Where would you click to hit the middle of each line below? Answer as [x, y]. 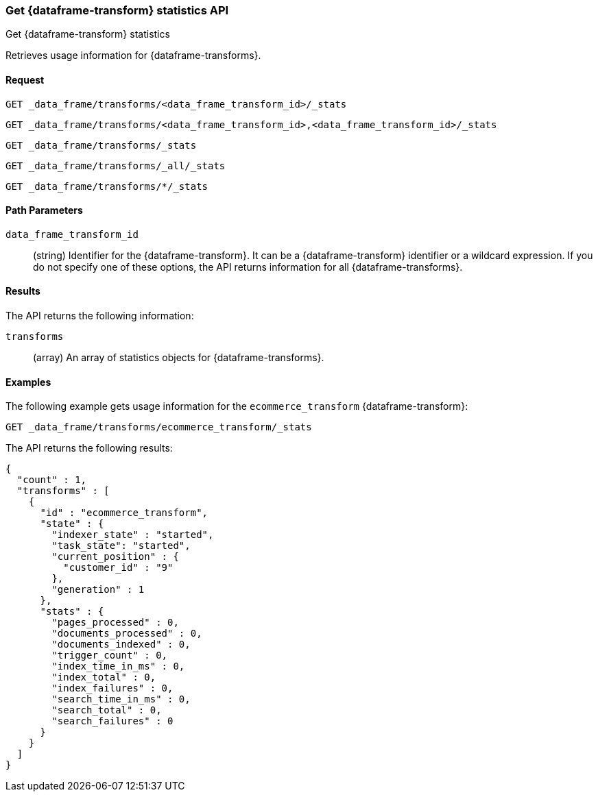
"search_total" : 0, [107, 710]
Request [25, 79]
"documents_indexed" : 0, [121, 645]
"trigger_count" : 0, [110, 655]
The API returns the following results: [89, 448]
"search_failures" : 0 [112, 721]
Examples [28, 382]
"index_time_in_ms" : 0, [118, 666]
